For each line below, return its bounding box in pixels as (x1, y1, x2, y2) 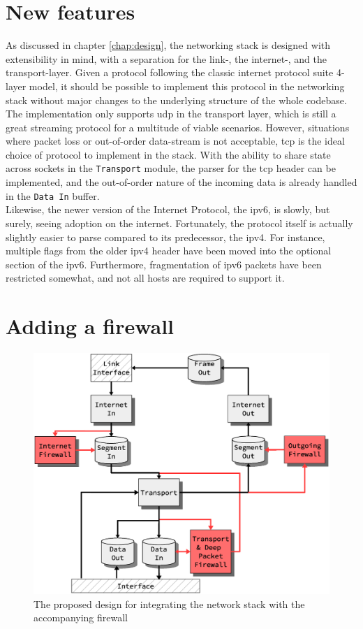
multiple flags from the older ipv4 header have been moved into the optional (6, 243, 332, 258)
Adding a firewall (6, 312, 175, 340)
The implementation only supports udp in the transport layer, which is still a (6, 106, 336, 121)
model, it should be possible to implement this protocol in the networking (29, 78, 345, 93)
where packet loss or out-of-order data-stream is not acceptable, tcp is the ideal (6, 133, 345, 148)
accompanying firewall (34, 610, 128, 625)
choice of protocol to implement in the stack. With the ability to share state (6, 147, 331, 161)
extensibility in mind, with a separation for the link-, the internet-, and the (6, 51, 327, 66)
